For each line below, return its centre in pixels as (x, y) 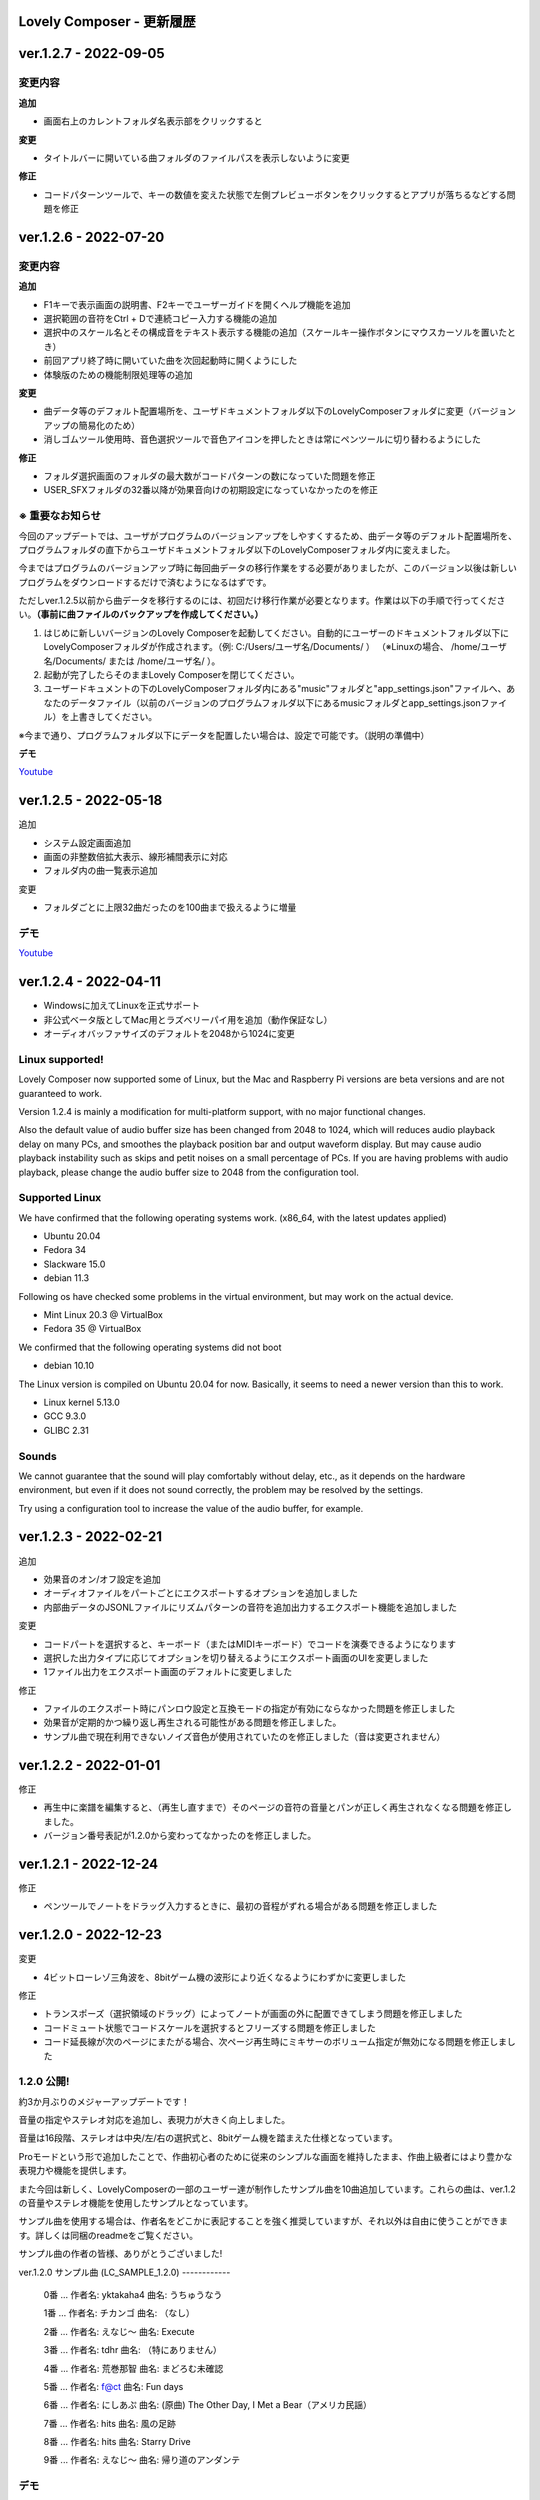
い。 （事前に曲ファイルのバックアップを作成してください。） (141, 614)
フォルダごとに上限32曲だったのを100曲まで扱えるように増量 (170, 907)
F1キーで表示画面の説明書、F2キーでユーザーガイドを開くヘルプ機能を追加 (197, 304)
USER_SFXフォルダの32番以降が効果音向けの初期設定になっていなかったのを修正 (211, 490)
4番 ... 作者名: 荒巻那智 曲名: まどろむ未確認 (133, 2368)
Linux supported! (61, 1059)
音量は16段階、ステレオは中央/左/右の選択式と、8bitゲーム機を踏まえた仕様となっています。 (208, 2138)
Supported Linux (60, 1198)
